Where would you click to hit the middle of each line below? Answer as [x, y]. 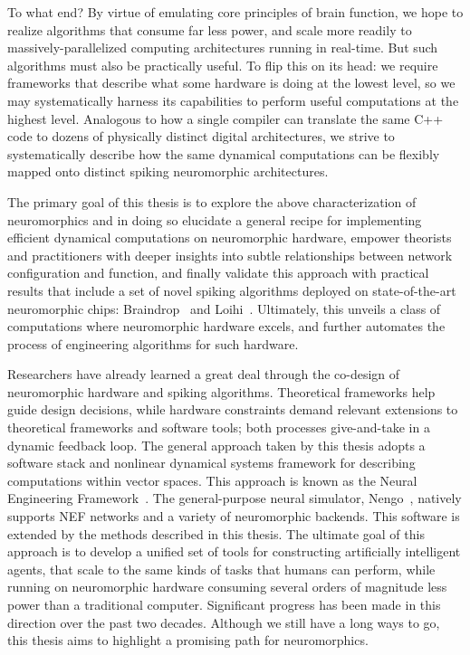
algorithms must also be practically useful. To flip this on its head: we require [223, 65]
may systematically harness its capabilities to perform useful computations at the [233, 100]
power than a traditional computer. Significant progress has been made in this [224, 604]
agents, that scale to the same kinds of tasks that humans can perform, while [221, 569]
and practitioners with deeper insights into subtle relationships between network [230, 255]
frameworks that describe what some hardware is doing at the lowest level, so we [231, 83]
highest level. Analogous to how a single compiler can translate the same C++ [225, 118]
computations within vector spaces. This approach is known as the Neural [212, 480]
